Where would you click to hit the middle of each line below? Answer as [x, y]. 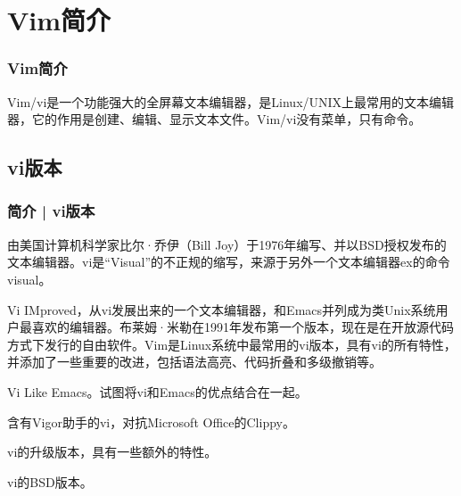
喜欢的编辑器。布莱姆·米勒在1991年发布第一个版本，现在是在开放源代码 [243, 327]
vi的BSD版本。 [50, 481]
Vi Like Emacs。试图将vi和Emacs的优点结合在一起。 [157, 391]
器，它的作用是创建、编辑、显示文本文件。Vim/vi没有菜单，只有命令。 [214, 119]
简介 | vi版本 [51, 211]
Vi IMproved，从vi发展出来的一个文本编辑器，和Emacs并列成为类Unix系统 [222, 309]
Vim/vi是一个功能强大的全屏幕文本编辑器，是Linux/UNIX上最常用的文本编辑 [231, 101]
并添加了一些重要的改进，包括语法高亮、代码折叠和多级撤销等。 [194, 362]
